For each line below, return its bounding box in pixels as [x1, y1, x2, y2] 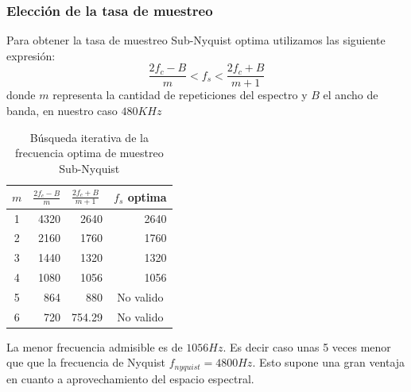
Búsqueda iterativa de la [29, 129, 149, 145]
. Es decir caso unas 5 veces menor [223, 338, 391, 355]
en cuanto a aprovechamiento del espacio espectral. [6, 370, 254, 386]
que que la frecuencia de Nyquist [6, 354, 166, 371]
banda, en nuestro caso [6, 102, 118, 119]
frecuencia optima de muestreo [14, 144, 164, 161]
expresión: [6, 47, 56, 63]
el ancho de [323, 86, 378, 103]
